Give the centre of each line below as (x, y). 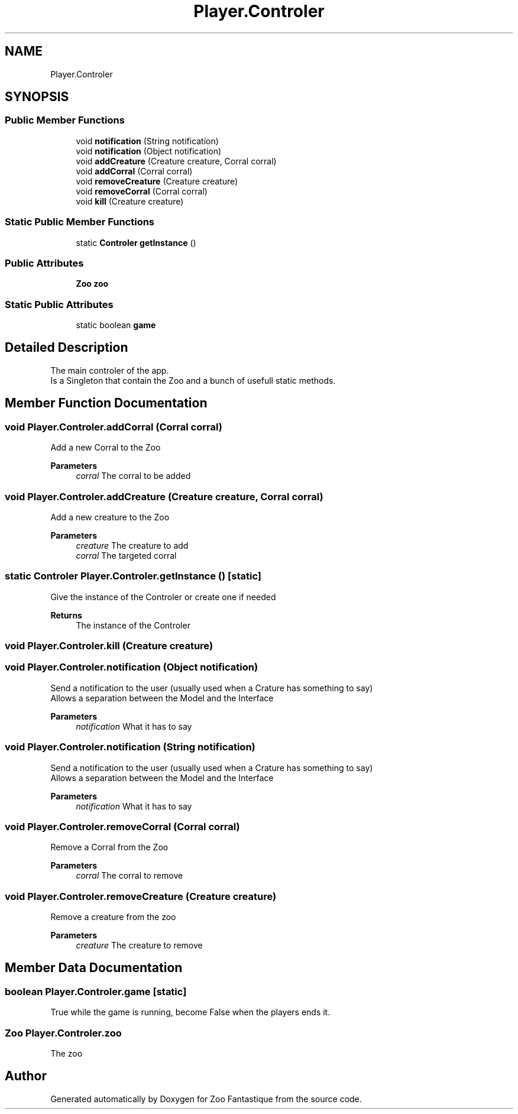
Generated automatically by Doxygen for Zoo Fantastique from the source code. (206, 1099)
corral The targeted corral (126, 555)
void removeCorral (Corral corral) (142, 191)
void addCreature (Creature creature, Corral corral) (176, 161)
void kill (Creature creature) (130, 201)
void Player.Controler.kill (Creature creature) (109, 646)
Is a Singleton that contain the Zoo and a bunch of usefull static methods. (193, 380)
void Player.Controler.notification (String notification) (130, 747)
